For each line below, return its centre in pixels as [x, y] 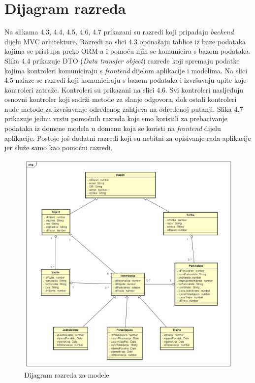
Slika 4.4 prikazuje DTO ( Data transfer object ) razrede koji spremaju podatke [122, 60]
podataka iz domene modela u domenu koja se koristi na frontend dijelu [113, 128]
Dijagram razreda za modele [67, 375]
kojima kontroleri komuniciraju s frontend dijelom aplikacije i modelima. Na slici [126, 70]
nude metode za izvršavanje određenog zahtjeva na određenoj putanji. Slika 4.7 [124, 109]
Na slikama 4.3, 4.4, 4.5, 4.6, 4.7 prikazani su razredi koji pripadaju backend [119, 32]
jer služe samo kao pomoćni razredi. [59, 147]
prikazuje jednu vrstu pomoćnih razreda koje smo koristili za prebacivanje [116, 118]
